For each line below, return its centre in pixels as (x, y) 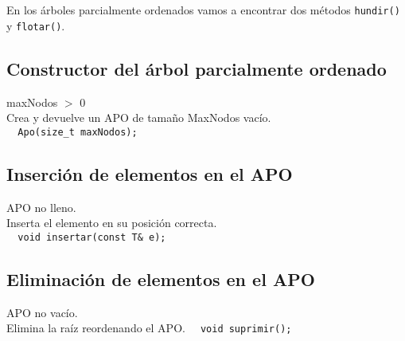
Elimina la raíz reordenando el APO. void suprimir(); (149, 328)
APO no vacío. (42, 312)
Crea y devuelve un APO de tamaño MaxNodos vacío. (139, 118)
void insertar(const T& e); (92, 237)
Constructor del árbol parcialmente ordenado (197, 68)
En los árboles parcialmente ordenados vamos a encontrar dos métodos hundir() (203, 10)
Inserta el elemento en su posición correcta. (112, 223)
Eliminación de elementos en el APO (161, 278)
